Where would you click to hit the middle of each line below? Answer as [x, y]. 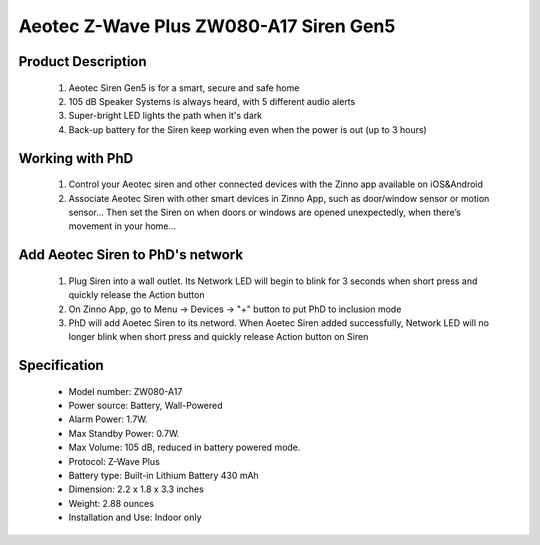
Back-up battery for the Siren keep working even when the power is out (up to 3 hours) [247, 129]
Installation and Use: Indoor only [135, 517]
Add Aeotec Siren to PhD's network [131, 255]
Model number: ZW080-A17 [125, 391]
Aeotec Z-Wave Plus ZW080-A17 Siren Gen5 [207, 26]
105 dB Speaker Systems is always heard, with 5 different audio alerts [212, 101]
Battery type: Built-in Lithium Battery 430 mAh [163, 476]
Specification [61, 365]
